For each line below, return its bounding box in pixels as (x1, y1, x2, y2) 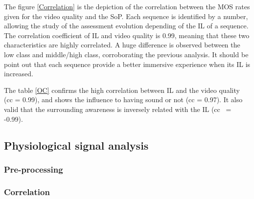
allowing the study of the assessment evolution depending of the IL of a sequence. (4, 21, 249, 31)
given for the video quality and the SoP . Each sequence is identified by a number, (4, 11, 248, 21)
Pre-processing (4, 163, 63, 175)
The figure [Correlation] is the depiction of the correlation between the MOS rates (4, 1, 250, 11)
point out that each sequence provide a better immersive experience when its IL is (4, 59, 251, 69)
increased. (4, 68, 34, 79)
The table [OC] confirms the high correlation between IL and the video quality (4, 85, 240, 95)
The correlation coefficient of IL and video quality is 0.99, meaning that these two (4, 30, 250, 40)
